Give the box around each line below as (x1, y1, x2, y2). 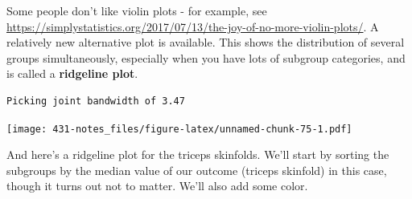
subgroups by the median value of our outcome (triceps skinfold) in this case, (6, 161, 387, 178)
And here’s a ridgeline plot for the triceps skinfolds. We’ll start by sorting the (6, 146, 389, 163)
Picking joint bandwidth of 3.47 (6, 95, 185, 107)
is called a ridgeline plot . (6, 65, 138, 82)
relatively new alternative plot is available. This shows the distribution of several (6, 34, 405, 51)
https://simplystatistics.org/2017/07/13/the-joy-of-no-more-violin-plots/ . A (6, 18, 379, 35)
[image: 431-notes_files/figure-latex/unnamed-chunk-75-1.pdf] (6, 123, 352, 135)
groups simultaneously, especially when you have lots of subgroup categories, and (6, 49, 406, 66)
